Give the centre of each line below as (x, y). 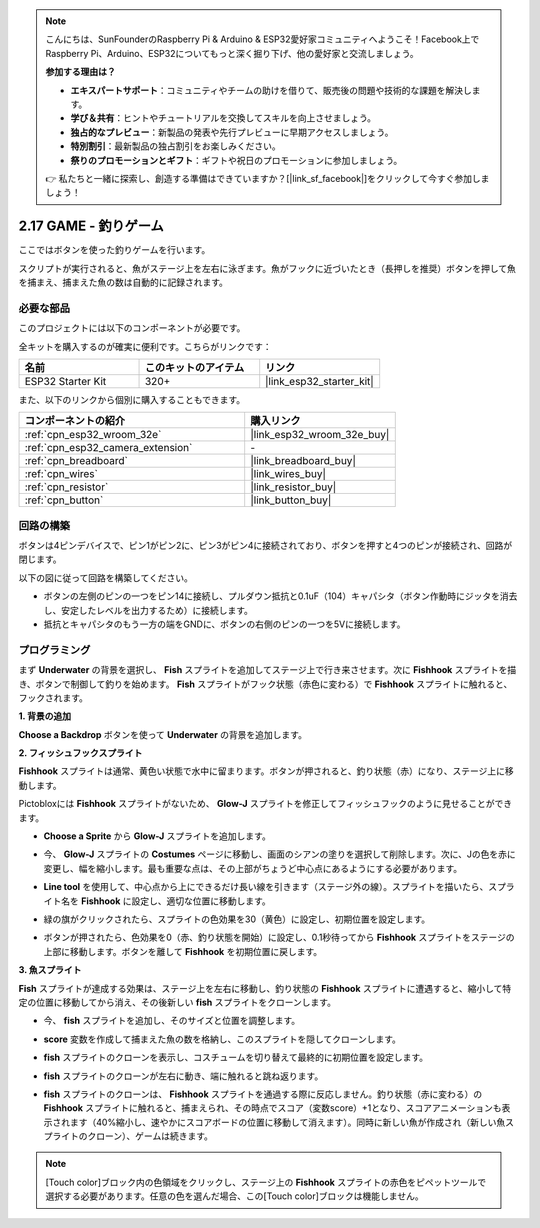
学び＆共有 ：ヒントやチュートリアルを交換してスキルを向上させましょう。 (223, 118)
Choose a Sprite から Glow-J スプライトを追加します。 (157, 836)
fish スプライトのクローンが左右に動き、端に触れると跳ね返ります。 (183, 1076)
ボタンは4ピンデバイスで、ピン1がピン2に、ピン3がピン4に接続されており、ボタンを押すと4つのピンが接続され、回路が (265, 546)
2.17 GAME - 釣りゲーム (91, 226)
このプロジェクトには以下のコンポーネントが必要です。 (132, 328)
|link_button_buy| (291, 500)
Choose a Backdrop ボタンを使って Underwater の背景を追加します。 (162, 734)
